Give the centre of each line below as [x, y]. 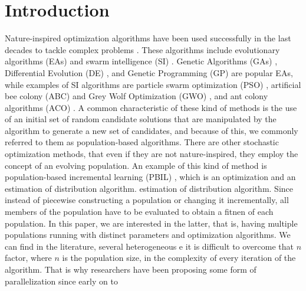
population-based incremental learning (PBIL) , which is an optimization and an [150, 177]
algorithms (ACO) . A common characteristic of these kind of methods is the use [151, 107]
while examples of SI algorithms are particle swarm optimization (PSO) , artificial [153, 84]
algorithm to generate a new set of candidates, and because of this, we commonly [152, 130]
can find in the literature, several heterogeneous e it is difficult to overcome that [149, 246]
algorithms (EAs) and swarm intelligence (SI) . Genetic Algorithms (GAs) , [141, 61]
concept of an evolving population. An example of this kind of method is [136, 165]
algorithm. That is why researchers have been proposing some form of [131, 269]
